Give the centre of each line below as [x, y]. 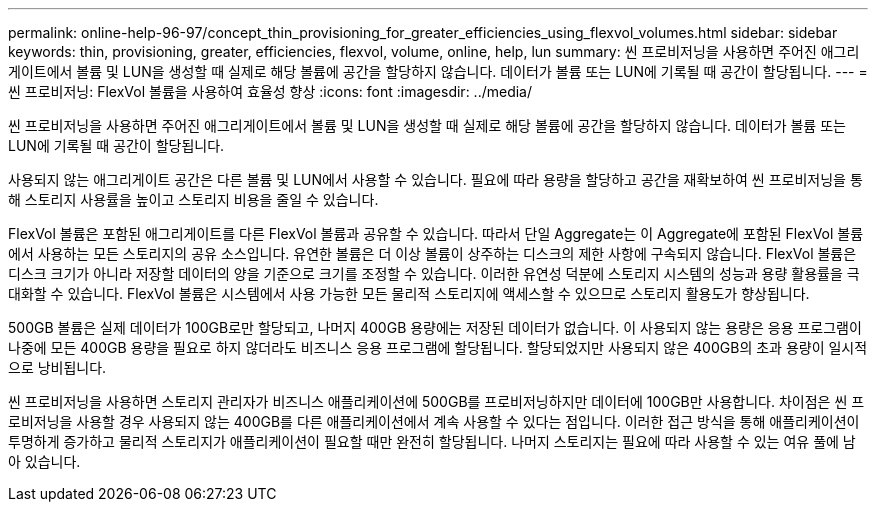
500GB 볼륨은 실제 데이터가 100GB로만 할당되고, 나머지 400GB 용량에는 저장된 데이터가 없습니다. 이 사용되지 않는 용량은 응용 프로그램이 [435, 327]
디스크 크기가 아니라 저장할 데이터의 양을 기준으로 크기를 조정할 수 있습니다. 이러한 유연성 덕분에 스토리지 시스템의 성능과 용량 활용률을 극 [434, 273]
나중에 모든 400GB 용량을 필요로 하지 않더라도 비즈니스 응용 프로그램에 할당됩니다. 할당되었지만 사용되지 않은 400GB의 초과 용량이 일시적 [438, 347]
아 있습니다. [44, 461]
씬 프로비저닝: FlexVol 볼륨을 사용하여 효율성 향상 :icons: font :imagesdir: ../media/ [270, 91]
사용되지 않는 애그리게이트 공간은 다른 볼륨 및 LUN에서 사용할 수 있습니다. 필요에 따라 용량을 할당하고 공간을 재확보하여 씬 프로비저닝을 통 [435, 179]
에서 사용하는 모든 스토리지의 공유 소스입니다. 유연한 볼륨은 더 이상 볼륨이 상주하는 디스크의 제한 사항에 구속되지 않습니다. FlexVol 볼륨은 [432, 253]
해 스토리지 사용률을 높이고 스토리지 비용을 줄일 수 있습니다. [193, 199]
